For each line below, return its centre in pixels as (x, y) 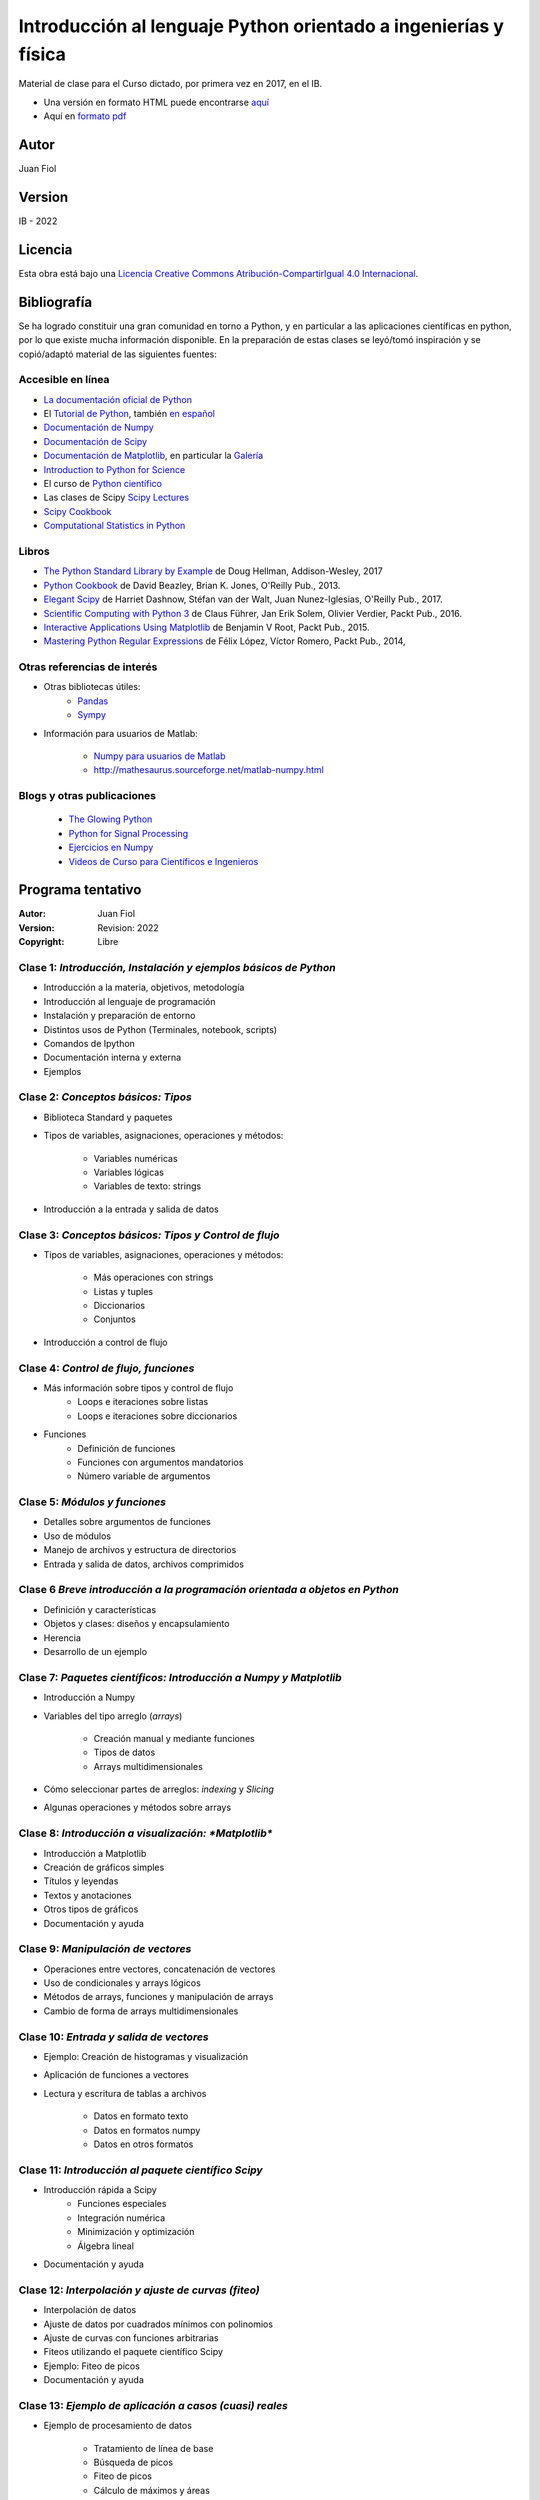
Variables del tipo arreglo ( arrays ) (113, 1716)
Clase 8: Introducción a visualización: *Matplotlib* (145, 1833)
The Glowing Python (110, 819)
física (42, 54)
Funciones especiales (122, 2204)
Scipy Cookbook (77, 511)
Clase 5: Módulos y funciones (92, 1502)
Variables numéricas (136, 1158)
